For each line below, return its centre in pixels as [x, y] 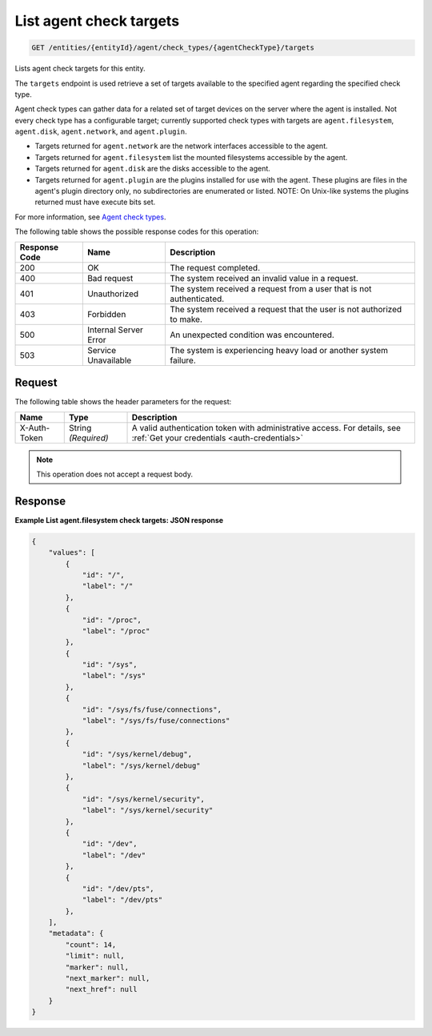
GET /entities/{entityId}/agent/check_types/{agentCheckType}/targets [173, 48]
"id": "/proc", [112, 620]
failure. [182, 360]
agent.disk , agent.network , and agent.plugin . [101, 131]
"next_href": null [101, 990]
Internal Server [115, 330]
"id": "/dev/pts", [118, 888]
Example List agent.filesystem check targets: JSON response [119, 520]
